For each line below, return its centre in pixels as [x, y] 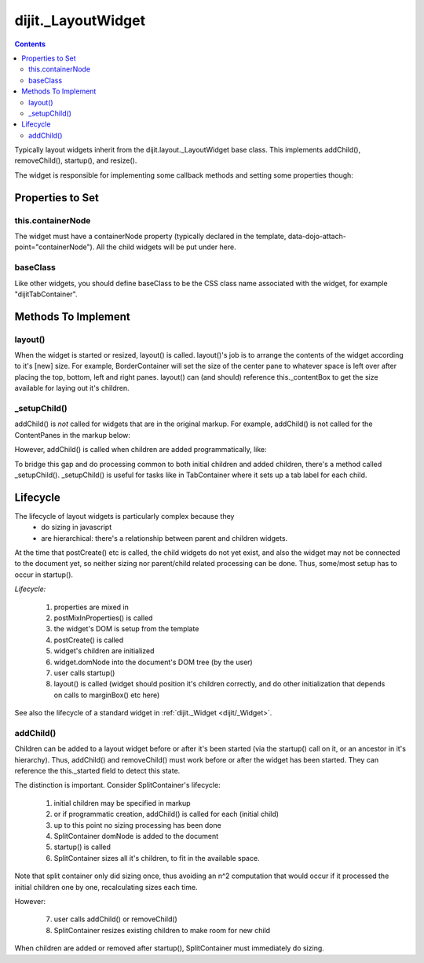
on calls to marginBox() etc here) [107, 695]
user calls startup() [84, 673]
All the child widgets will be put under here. [166, 247]
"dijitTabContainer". [46, 294]
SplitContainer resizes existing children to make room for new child [162, 930]
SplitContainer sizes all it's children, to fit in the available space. [157, 858]
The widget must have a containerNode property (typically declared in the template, [150, 236]
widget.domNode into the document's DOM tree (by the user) [153, 662]
